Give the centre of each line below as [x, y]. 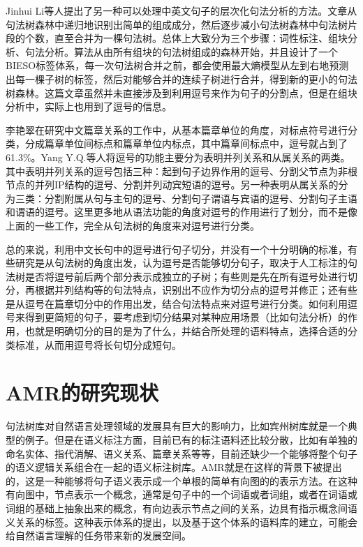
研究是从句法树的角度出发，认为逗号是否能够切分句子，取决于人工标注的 [181, 263]
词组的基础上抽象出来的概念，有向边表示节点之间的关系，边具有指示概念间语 [181, 508]
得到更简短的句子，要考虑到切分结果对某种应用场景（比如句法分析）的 [186, 317]
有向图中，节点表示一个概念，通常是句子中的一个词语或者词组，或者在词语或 [181, 494]
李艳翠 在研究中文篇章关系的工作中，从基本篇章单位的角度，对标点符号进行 [177, 129]
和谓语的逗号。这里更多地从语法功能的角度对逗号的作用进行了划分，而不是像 [181, 212]
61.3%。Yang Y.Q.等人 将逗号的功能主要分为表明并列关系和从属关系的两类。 [178, 157]
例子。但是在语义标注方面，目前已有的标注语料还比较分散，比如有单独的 [191, 439]
